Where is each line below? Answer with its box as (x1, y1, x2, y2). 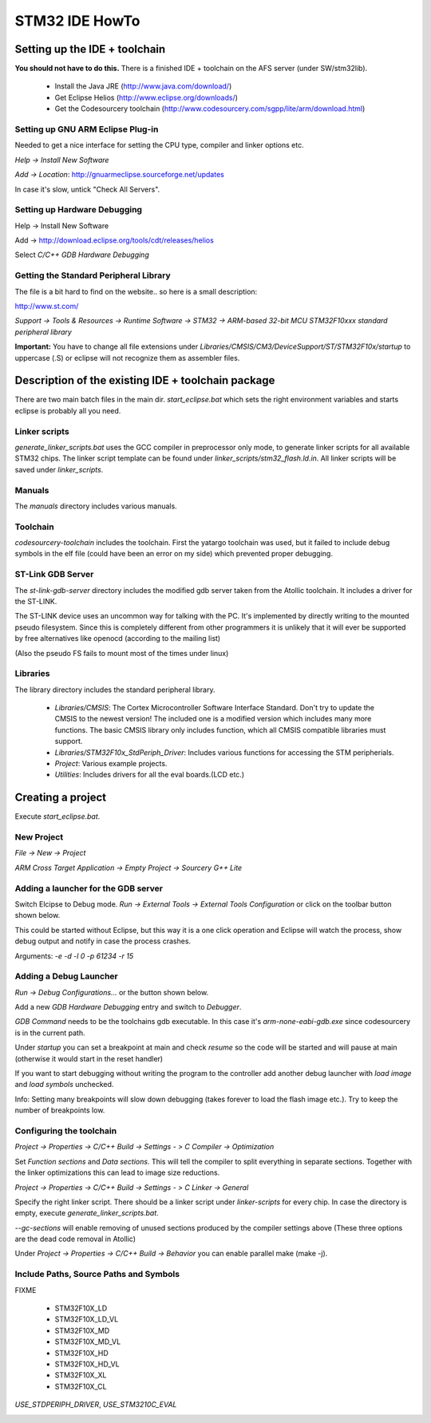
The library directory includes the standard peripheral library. (14, 685, 215, 694)
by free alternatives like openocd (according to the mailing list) (14, 634, 221, 643)
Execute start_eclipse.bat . (14, 812, 101, 821)
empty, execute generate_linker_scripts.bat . (14, 1208, 159, 1218)
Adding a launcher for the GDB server (14, 883, 164, 894)
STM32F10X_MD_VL (54, 1337, 121, 1346)
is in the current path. (14, 1028, 85, 1038)
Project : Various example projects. (54, 759, 168, 769)
